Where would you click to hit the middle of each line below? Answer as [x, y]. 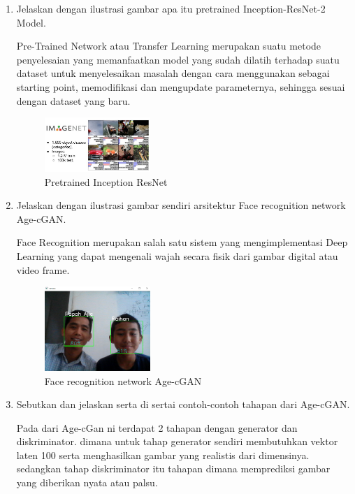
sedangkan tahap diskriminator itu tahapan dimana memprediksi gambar [173, 468]
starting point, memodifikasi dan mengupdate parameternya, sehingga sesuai [181, 86]
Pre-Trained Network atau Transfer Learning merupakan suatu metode [169, 46]
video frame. [43, 269]
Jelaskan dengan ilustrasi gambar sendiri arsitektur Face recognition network [181, 205]
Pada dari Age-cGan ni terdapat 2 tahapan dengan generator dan [157, 427]
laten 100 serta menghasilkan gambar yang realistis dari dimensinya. [163, 455]
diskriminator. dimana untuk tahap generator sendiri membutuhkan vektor [177, 441]
